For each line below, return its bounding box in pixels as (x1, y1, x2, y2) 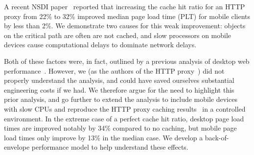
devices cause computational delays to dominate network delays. (4, 39, 197, 50)
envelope (4, 142, 30, 152)
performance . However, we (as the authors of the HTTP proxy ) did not (4, 65, 225, 76)
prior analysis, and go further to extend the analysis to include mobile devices (4, 94, 237, 104)
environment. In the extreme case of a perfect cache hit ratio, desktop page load (4, 113, 244, 123)
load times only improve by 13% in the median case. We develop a (4, 132, 203, 142)
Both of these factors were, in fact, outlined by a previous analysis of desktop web (4, 56, 250, 66)
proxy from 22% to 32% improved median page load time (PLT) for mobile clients (4, 11, 251, 21)
